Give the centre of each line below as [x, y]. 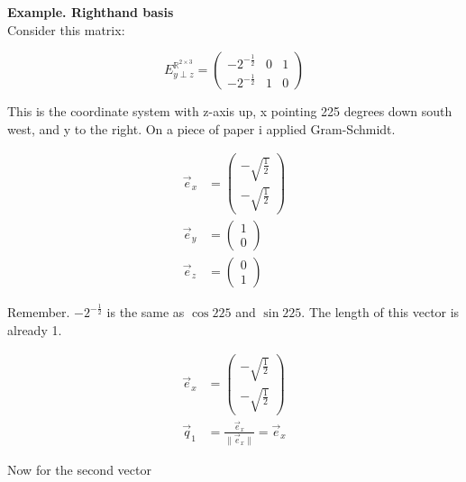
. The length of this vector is [380, 312]
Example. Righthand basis [91, 12]
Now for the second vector [79, 469]
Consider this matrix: [66, 29]
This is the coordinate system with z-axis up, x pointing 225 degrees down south [230, 111]
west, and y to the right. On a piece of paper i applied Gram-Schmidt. [201, 128]
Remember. [39, 312]
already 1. [35, 329]
